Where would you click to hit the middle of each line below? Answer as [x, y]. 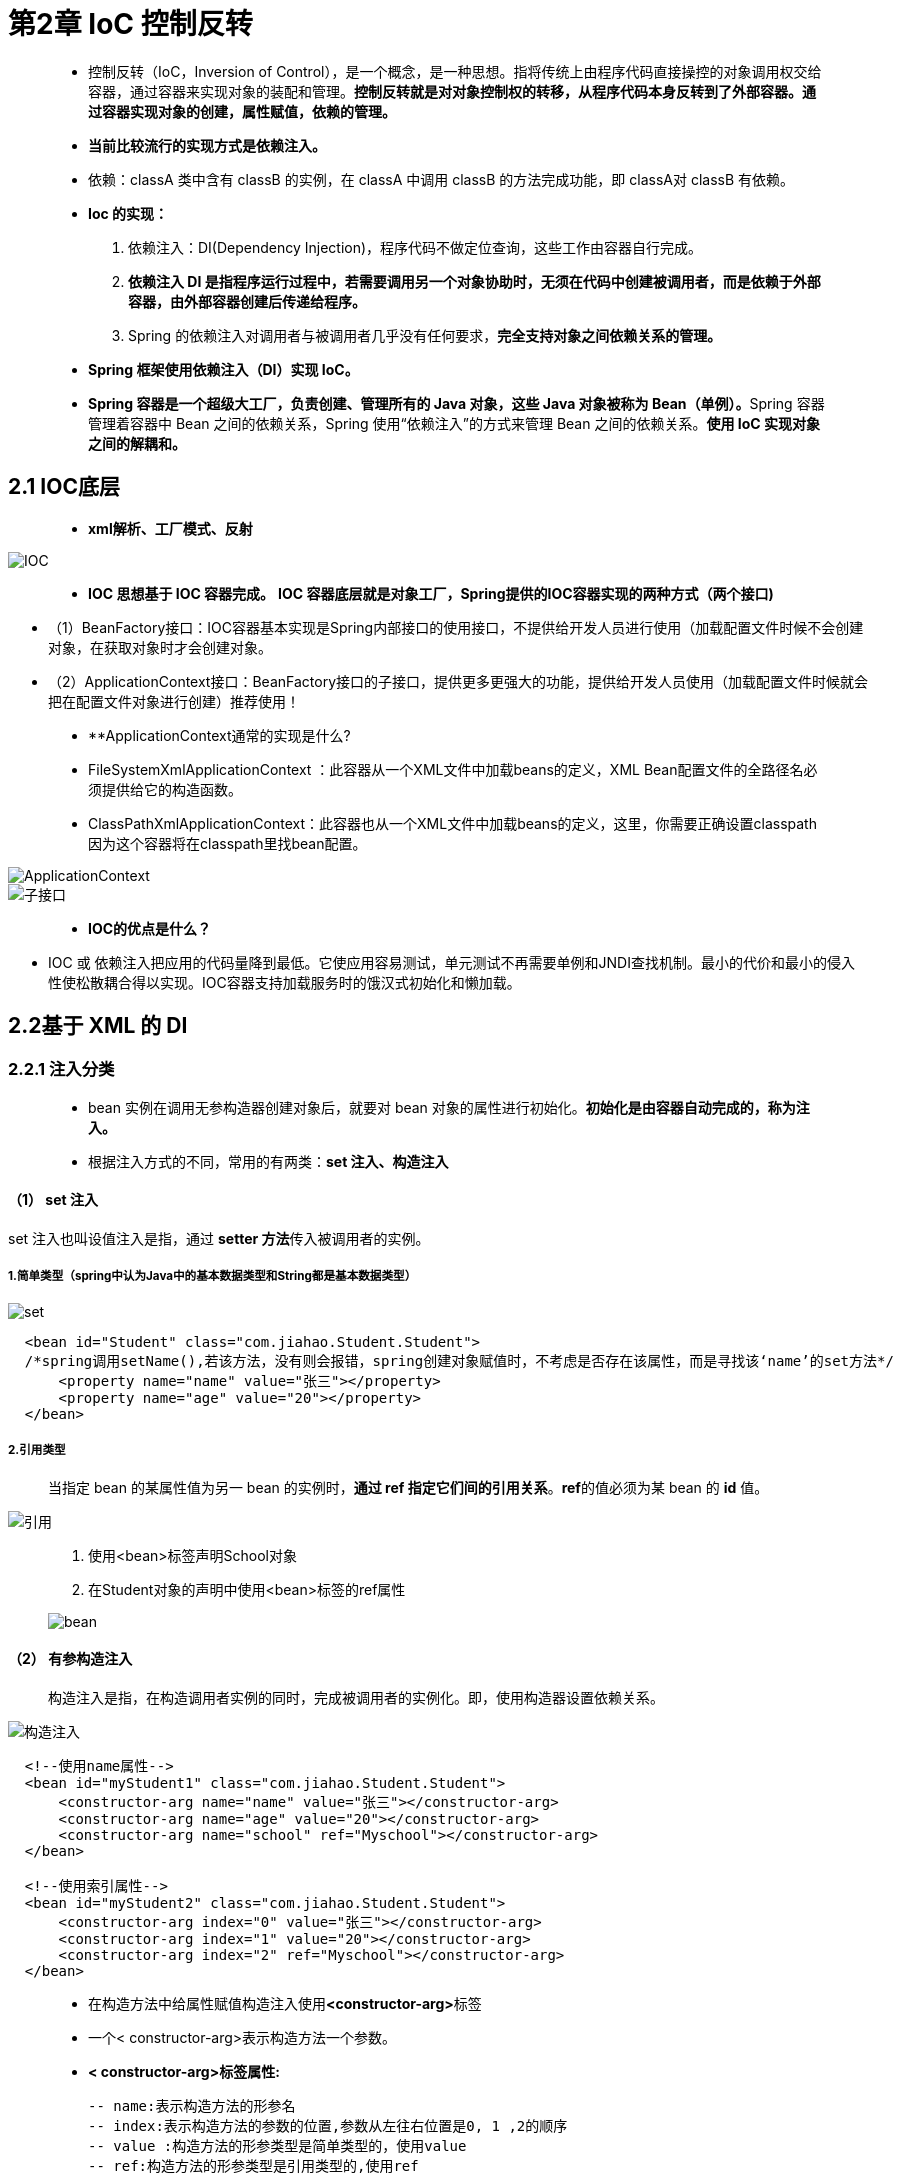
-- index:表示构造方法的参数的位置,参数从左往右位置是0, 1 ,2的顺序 [328, 2125]
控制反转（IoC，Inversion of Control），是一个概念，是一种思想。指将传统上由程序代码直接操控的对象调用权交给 [455, 71]
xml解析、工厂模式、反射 [170, 528]
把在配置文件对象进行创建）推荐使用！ [174, 701]
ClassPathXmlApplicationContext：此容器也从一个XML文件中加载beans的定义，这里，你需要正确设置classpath [452, 823]
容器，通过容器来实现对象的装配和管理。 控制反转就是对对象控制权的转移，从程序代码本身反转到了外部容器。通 [452, 91]
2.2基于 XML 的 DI [98, 1026]
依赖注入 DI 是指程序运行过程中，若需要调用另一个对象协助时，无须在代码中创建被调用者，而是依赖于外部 [474, 281]
